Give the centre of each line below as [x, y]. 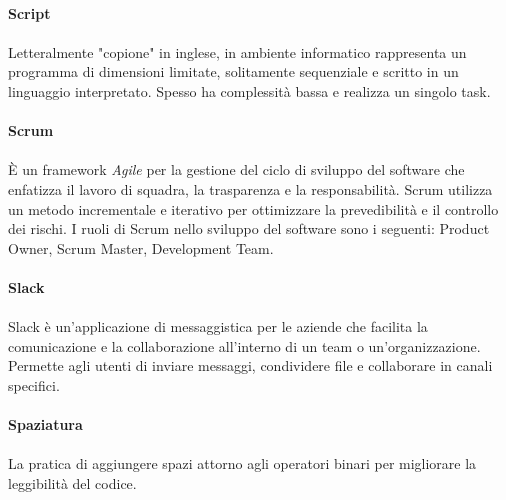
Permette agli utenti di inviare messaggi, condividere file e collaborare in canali [250, 365]
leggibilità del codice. [72, 482]
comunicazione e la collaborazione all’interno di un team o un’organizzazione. [244, 345]
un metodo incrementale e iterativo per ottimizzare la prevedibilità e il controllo [253, 208]
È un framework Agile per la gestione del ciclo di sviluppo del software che [236, 169]
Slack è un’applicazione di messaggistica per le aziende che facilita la [218, 326]
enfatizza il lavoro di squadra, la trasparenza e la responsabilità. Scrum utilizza [250, 188]
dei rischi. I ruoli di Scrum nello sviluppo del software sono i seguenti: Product [249, 228]
